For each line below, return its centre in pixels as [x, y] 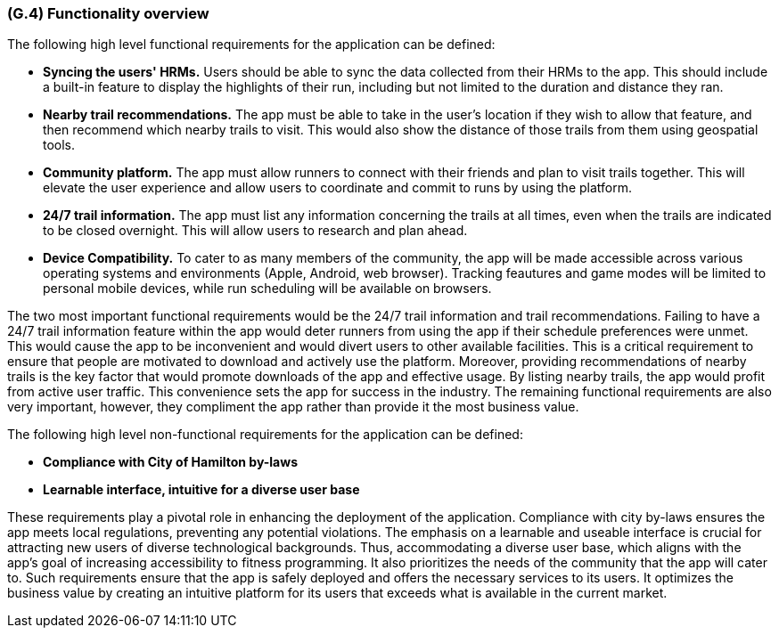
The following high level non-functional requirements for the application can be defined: [265, 435]
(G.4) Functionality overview [108, 13]
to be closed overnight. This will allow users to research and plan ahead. [255, 231]
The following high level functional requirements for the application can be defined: [251, 45]
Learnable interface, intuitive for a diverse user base [201, 490]
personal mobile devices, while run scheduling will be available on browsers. [267, 289]
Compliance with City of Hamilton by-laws [170, 462]
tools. [59, 145]
